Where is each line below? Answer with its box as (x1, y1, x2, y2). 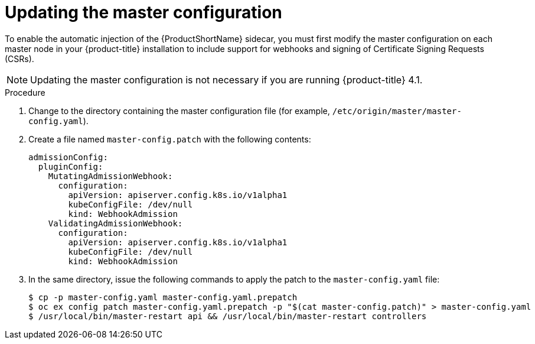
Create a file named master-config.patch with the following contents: (28, 134, 311, 144)
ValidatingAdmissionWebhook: (48, 218, 183, 228)
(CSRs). (5, 53, 34, 64)
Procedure (5, 87, 45, 98)
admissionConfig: (28, 152, 108, 162)
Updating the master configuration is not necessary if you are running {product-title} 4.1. (30, 73, 423, 86)
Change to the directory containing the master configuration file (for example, (28, 105, 330, 116)
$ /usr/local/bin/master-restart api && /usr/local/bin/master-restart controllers (28, 311, 427, 321)
